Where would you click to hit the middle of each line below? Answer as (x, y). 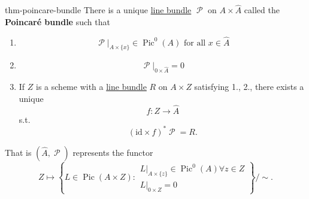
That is (18, 152)
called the (262, 10)
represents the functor (113, 152)
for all (195, 43)
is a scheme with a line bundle (91, 87)
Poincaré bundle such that (57, 21)
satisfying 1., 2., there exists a (249, 87)
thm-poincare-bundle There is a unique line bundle (98, 10)
